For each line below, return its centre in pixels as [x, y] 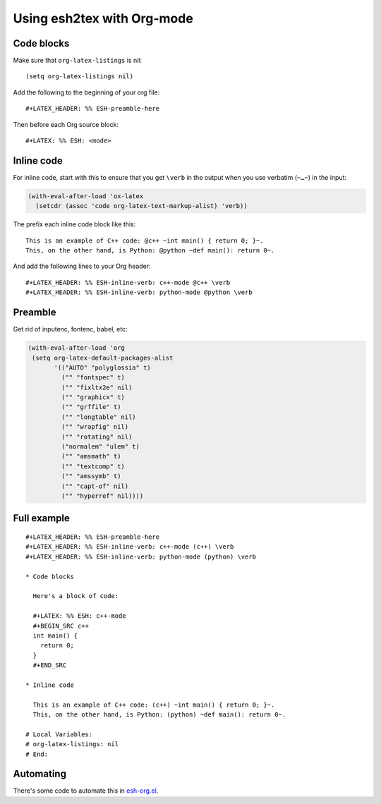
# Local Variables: [59, 734]
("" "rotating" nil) [97, 437]
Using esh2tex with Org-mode [103, 18]
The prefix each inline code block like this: [74, 224]
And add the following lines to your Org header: [82, 266]
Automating [40, 774]
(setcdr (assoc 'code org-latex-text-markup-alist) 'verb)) [141, 206]
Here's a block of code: [76, 596]
